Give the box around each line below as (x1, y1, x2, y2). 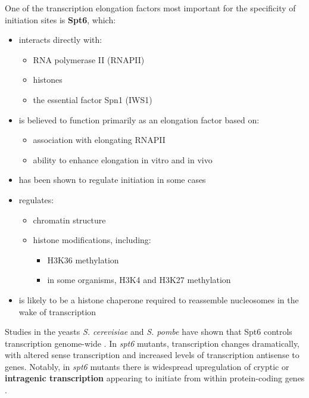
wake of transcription (18, 305, 96, 318)
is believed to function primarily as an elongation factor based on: (18, 113, 260, 126)
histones (33, 73, 63, 86)
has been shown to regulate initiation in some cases (18, 173, 206, 186)
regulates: (18, 193, 54, 206)
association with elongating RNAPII (33, 133, 166, 146)
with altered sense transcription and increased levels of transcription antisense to (5, 349, 299, 361)
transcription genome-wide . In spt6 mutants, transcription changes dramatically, (5, 337, 300, 349)
